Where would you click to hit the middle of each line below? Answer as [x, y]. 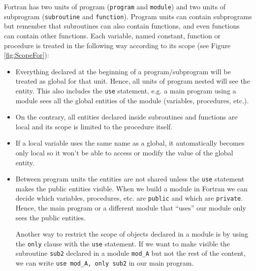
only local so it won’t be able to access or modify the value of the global [124, 152]
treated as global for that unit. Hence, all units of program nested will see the [133, 81]
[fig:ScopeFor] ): [27, 55]
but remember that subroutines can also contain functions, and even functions [122, 26]
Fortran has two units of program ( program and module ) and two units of [115, 6]
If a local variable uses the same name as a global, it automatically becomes [130, 143]
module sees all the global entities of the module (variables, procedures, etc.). [132, 100]
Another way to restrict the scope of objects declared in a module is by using [132, 234]
